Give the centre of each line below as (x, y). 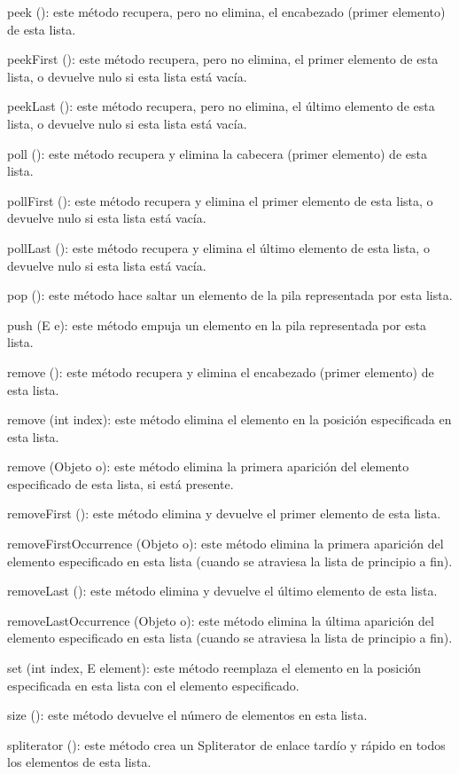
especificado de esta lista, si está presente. (121, 483)
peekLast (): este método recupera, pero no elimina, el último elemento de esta (221, 106)
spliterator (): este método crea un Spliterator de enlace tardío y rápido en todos (226, 744)
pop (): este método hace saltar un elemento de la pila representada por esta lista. (230, 295)
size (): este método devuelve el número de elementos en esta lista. (187, 715)
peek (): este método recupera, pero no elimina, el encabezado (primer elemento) (226, 12)
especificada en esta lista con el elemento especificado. (153, 685)
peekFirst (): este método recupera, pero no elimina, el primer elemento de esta (223, 59)
